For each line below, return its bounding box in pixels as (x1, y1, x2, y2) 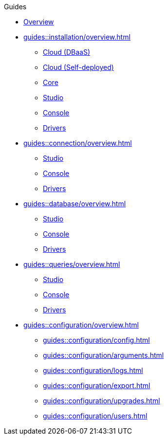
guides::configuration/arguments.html (43, 351, 164, 359)
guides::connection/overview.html (23, 139, 132, 147)
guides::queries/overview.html (23, 260, 120, 268)
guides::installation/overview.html (23, 33, 131, 41)
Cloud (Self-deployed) (43, 63, 114, 71)
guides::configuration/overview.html (23, 321, 139, 329)
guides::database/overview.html (23, 199, 126, 208)
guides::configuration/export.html (43, 381, 150, 390)
